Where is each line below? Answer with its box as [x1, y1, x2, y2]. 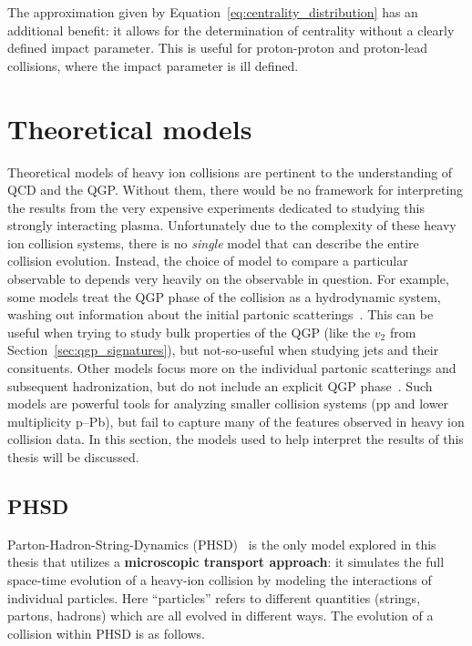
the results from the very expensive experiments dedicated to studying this [7, 197, 425, 217]
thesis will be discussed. [7, 448, 139, 466]
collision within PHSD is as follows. [7, 623, 205, 642]
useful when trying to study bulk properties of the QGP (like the [7, 322, 371, 341]
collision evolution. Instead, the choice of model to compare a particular [7, 251, 408, 270]
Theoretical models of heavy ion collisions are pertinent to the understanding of [7, 162, 453, 181]
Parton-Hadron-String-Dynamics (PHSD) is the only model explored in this [7, 534, 436, 553]
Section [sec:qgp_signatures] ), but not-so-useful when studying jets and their [7, 340, 439, 359]
